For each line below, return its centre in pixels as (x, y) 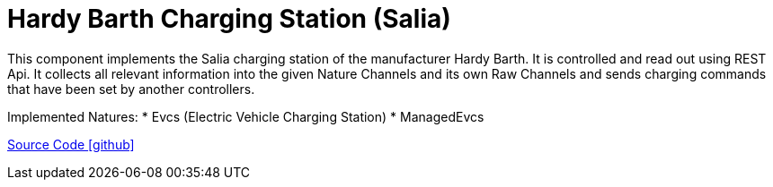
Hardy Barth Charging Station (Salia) (229, 19)
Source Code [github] (71, 144)
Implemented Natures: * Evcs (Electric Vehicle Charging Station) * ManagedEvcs (246, 116)
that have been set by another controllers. (131, 89)
